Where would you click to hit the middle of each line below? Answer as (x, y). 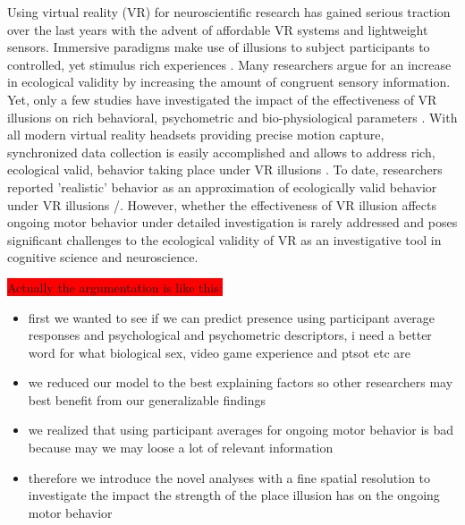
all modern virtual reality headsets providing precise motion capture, (196, 135)
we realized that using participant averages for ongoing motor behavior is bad (241, 430)
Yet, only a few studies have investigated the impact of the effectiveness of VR (222, 99)
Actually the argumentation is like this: (115, 287)
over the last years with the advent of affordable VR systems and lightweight (218, 29)
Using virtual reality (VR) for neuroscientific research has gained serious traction (229, 12)
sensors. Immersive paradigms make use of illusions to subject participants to (219, 47)
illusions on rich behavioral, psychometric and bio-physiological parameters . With (232, 117)
